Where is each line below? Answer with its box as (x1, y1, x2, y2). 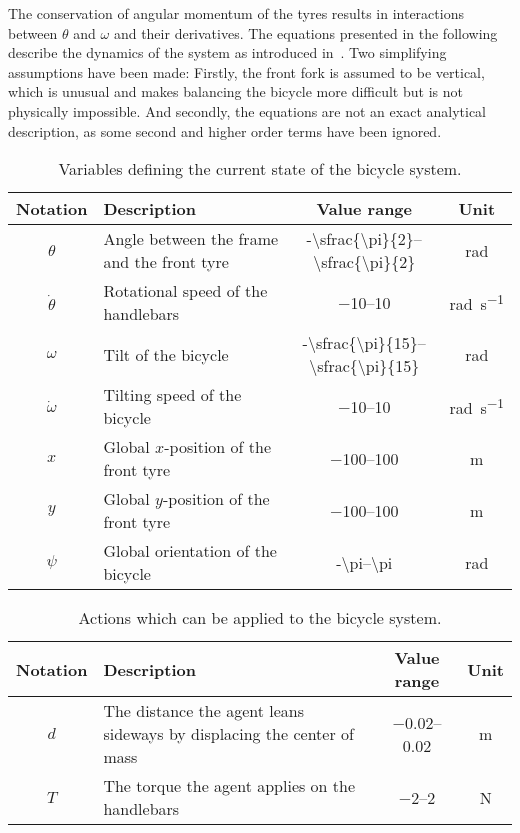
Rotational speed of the (103, 279, 268, 303)
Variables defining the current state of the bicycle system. (58, 157, 462, 181)
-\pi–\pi (336, 550, 393, 574)
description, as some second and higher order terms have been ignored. (8, 120, 442, 141)
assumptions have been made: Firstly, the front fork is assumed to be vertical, (8, 61, 485, 82)
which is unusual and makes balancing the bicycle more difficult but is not (8, 81, 463, 102)
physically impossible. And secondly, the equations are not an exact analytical (8, 100, 487, 121)
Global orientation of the (103, 539, 277, 563)
